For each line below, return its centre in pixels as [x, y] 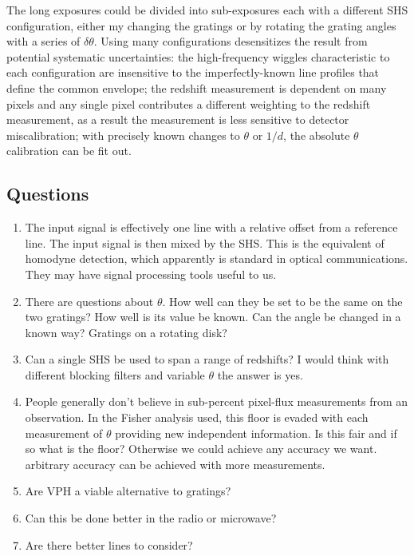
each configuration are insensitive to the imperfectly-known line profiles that [193, 72]
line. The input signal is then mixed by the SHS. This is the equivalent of [205, 242]
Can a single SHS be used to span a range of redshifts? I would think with [207, 359]
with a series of [43, 41]
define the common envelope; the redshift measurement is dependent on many [197, 87]
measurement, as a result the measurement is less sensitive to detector [178, 119]
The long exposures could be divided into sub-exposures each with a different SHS [207, 10]
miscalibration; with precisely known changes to [123, 135]
